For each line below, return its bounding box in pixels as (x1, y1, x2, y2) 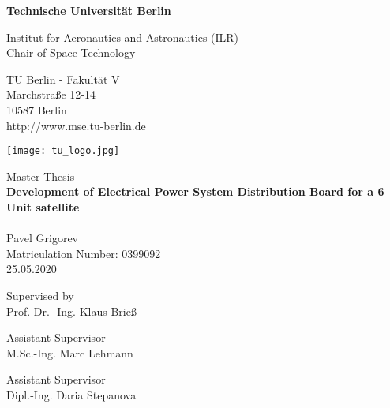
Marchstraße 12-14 (6, 86, 96, 103)
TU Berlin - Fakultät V (6, 70, 120, 87)
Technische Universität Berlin (6, 2, 171, 18)
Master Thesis (6, 167, 75, 184)
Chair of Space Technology (6, 44, 136, 61)
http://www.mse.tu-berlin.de (6, 117, 146, 133)
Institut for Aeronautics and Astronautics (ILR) (6, 28, 239, 45)
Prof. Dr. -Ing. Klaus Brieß (6, 302, 137, 319)
